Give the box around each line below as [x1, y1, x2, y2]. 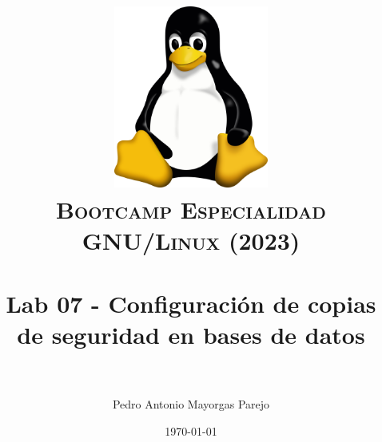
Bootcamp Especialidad [56, 193, 326, 226]
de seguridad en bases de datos [17, 318, 365, 350]
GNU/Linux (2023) [82, 224, 300, 257]
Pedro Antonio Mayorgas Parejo [112, 396, 270, 412]
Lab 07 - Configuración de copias [6, 286, 376, 319]
